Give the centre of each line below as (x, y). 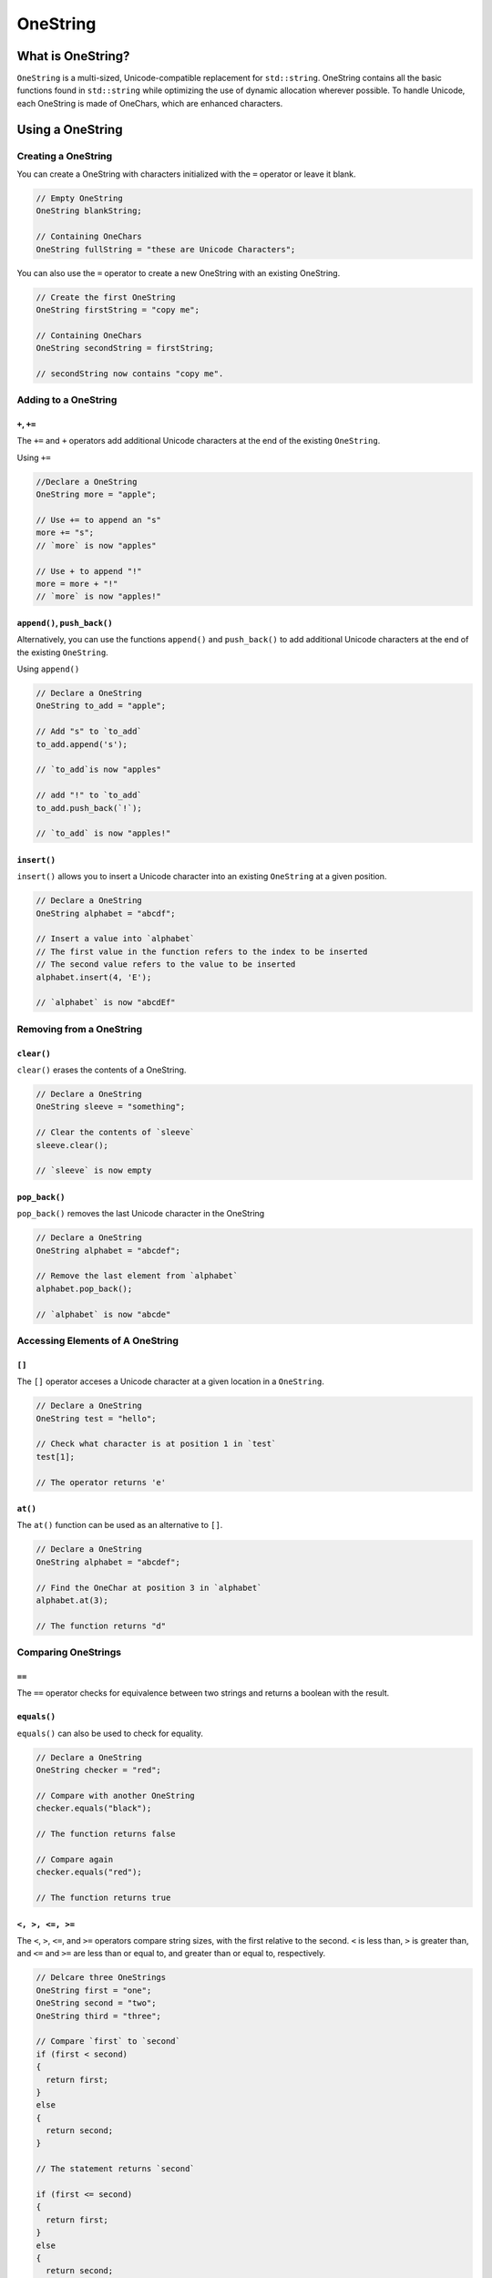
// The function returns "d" (101, 1626)
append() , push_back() (65, 622)
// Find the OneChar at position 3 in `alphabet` (149, 1587)
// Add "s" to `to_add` (89, 732)
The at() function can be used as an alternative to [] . (120, 1525)
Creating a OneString (65, 156)
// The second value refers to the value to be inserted (166, 965)
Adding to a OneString (67, 400)
